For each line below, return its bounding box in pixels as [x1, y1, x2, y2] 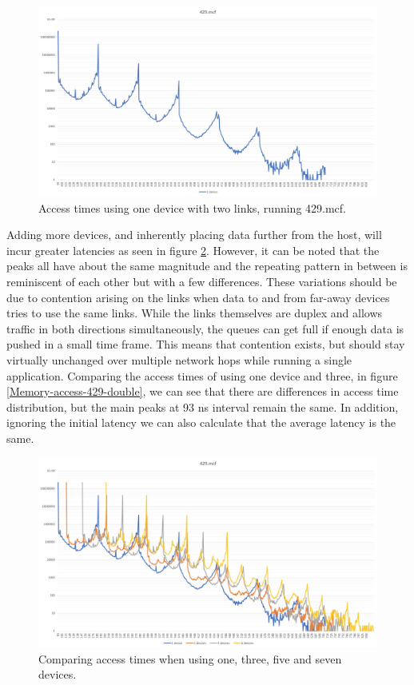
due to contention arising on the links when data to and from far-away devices [6, 289, 390, 305]
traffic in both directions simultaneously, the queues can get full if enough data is [6, 320, 404, 337]
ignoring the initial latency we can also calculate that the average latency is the [6, 414, 396, 431]
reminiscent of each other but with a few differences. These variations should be [6, 273, 397, 290]
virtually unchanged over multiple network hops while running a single [6, 352, 352, 368]
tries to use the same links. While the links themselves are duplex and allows [6, 305, 383, 321]
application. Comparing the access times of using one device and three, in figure [6, 367, 398, 384]
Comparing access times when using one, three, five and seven [38, 650, 342, 667]
